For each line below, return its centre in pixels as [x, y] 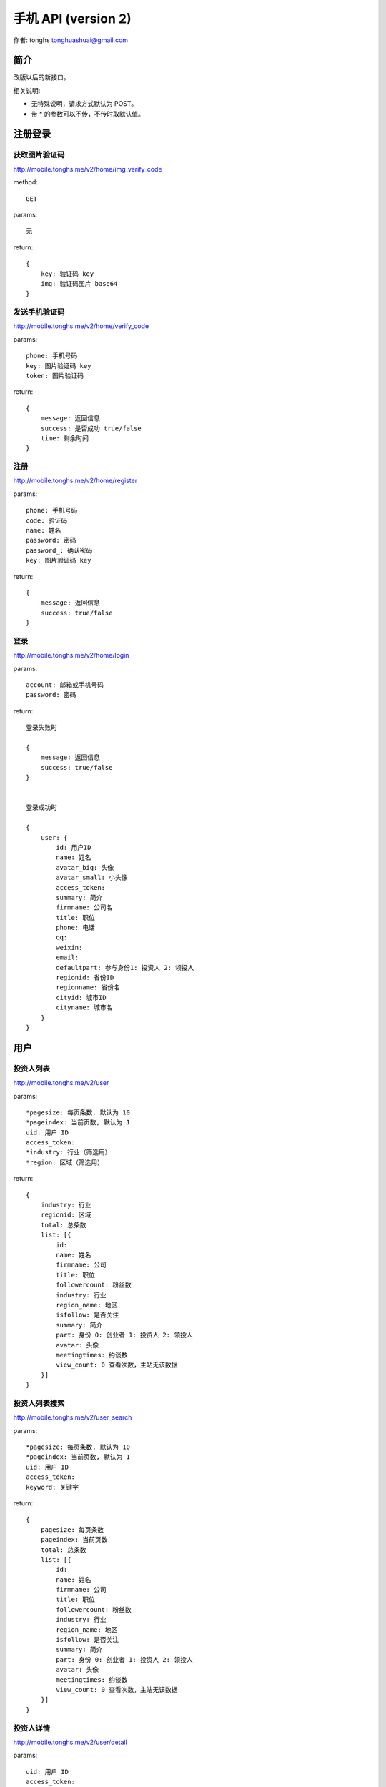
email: [68, 957]
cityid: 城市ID [81, 998]
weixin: [69, 947]
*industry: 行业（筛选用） [69, 1152]
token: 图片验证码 [55, 376]
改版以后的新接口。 [41, 77]
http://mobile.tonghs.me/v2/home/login [71, 655]
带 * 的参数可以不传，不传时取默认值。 [88, 114]
